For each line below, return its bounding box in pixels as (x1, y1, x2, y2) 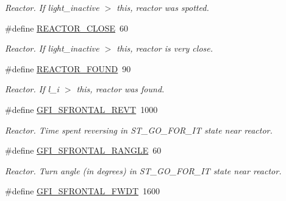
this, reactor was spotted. (116, 1, 209, 13)
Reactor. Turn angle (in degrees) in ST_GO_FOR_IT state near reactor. (5, 164, 282, 177)
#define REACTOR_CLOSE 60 (5, 21, 129, 34)
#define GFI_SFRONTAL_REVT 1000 (5, 103, 158, 115)
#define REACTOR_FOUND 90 (5, 62, 131, 75)
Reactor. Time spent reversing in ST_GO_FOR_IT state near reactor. (5, 123, 273, 136)
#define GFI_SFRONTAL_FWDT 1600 (5, 185, 160, 197)
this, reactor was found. (76, 83, 165, 95)
